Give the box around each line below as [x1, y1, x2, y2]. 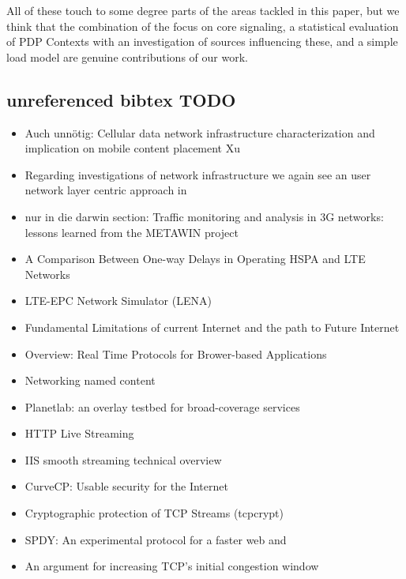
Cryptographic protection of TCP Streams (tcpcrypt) [24, 505, 284, 521]
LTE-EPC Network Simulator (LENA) [24, 292, 212, 309]
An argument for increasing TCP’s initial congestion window [24, 558, 319, 574]
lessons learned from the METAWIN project [24, 224, 239, 240]
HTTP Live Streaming [24, 425, 134, 442]
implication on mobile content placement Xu [24, 140, 241, 156]
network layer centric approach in [24, 182, 187, 198]
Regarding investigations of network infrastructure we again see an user [24, 166, 371, 182]
